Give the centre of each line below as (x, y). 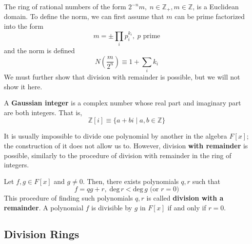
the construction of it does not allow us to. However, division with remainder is (126, 145)
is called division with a (185, 198)
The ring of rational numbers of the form (65, 6)
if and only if (187, 207)
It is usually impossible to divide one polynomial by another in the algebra (116, 136)
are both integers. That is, (43, 112)
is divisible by (112, 207)
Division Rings (42, 234)
